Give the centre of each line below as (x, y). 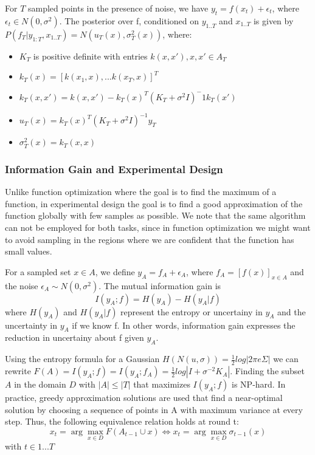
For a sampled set (38, 271)
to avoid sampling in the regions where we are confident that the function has (150, 239)
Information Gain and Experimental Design (114, 169)
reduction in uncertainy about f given (74, 337)
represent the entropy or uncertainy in (192, 311)
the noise (22, 285)
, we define (115, 271)
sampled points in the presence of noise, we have (118, 8)
